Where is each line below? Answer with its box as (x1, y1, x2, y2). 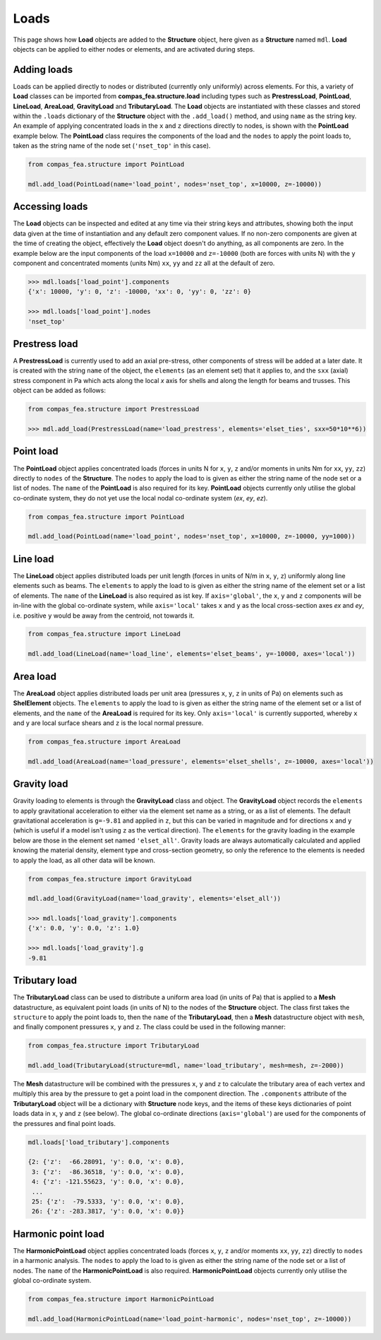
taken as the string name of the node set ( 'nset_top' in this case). (13, 141, 211, 150)
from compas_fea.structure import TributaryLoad (28, 1042, 200, 1050)
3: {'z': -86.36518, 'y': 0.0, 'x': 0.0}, (32, 1168, 185, 1176)
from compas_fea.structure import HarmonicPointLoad (28, 1295, 214, 1303)
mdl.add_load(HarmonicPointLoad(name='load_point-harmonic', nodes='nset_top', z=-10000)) (28, 1315, 352, 1323)
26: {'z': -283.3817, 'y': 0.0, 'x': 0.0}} (32, 1207, 185, 1216)
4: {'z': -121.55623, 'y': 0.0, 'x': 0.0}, (32, 1177, 185, 1186)
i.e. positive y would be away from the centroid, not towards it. (13, 611, 195, 620)
